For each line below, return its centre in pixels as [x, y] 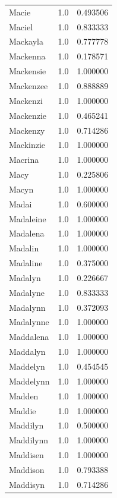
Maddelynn [29, 381]
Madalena [27, 233]
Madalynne [29, 322]
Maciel [21, 26]
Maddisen [26, 455]
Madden [24, 395]
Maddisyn [27, 484]
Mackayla [26, 41]
